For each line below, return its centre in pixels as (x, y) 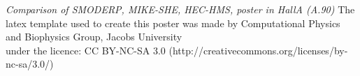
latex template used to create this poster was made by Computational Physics (173, 23)
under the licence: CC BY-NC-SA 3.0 (86, 50)
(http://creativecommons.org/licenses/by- (258, 50)
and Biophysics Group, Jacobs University (94, 37)
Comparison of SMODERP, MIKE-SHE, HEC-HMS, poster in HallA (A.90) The (180, 9)
